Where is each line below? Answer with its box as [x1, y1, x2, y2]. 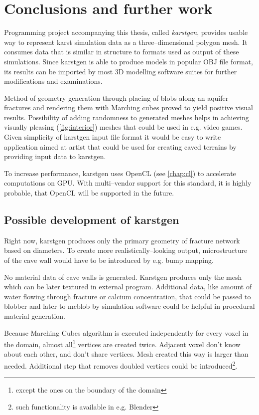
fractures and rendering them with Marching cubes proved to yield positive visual [4, 102, 253, 113]
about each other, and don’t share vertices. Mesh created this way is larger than [4, 349, 249, 359]
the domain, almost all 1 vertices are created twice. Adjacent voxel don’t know [4, 338, 241, 349]
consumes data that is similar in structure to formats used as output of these [4, 46, 239, 57]
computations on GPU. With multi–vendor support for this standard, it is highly [4, 178, 252, 188]
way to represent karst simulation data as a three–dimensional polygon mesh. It [4, 36, 248, 47]
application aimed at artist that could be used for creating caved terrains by [4, 141, 237, 152]
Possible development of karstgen [4, 212, 179, 227]
